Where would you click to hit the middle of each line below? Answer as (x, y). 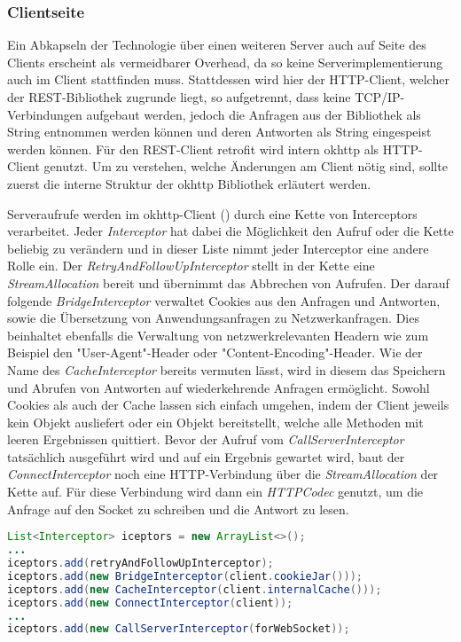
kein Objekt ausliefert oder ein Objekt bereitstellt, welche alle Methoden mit (215, 422)
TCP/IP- (380, 97)
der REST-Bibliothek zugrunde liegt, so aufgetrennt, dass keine (179, 97)
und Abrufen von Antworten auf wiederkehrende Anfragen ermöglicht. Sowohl (219, 387)
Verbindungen (45, 114)
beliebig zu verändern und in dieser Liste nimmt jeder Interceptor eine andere (218, 248)
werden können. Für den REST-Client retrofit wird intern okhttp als (193, 149)
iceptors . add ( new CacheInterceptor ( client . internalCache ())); (195, 589)
